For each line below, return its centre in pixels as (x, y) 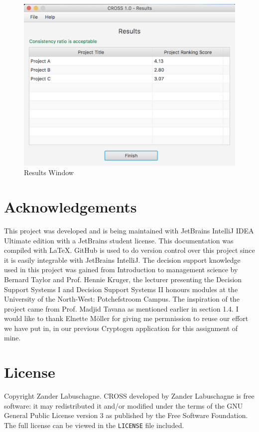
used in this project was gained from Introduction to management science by (121, 270)
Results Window (49, 172)
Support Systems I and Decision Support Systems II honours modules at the (121, 289)
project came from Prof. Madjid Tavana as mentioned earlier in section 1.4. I (121, 308)
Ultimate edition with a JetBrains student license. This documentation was (119, 240)
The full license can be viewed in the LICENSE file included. (94, 425)
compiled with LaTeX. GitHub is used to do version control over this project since (129, 250)
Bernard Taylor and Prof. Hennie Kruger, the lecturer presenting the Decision (123, 279)
